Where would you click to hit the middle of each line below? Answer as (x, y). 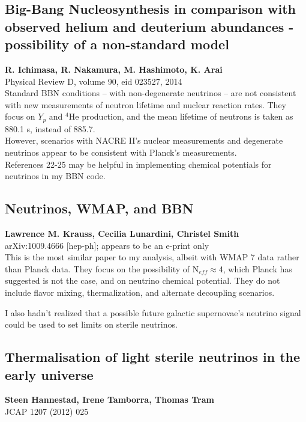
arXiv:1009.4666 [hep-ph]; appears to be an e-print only (107, 245)
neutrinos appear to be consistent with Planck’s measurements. (121, 152)
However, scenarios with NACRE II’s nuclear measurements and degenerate (144, 140)
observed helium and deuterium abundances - (149, 26)
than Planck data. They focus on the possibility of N (102, 268)
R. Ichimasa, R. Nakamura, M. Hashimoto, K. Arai (114, 69)
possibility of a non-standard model (117, 44)
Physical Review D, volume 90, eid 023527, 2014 (94, 81)
